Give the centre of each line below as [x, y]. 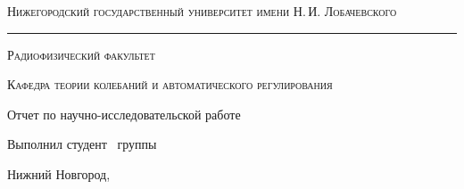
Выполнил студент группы [82, 144]
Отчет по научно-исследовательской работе [124, 114]
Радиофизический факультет [81, 54]
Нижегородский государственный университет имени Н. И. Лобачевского [202, 11]
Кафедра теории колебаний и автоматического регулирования [170, 84]
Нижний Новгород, [59, 173]
